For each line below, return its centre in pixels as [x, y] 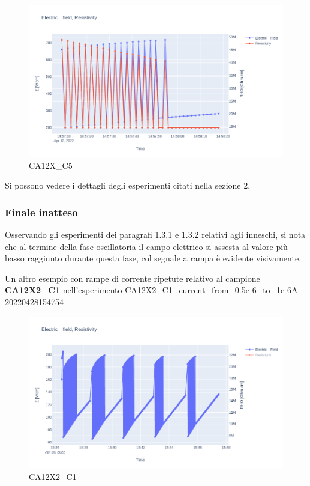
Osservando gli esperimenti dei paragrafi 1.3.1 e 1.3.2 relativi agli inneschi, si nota [155, 234]
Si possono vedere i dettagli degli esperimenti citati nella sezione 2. [128, 185]
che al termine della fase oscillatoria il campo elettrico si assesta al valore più [146, 246]
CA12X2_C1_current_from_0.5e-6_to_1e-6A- [213, 290]
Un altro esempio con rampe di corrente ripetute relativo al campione [133, 278]
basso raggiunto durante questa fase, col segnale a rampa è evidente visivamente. [153, 258]
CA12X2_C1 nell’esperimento [64, 290]
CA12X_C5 [51, 165]
